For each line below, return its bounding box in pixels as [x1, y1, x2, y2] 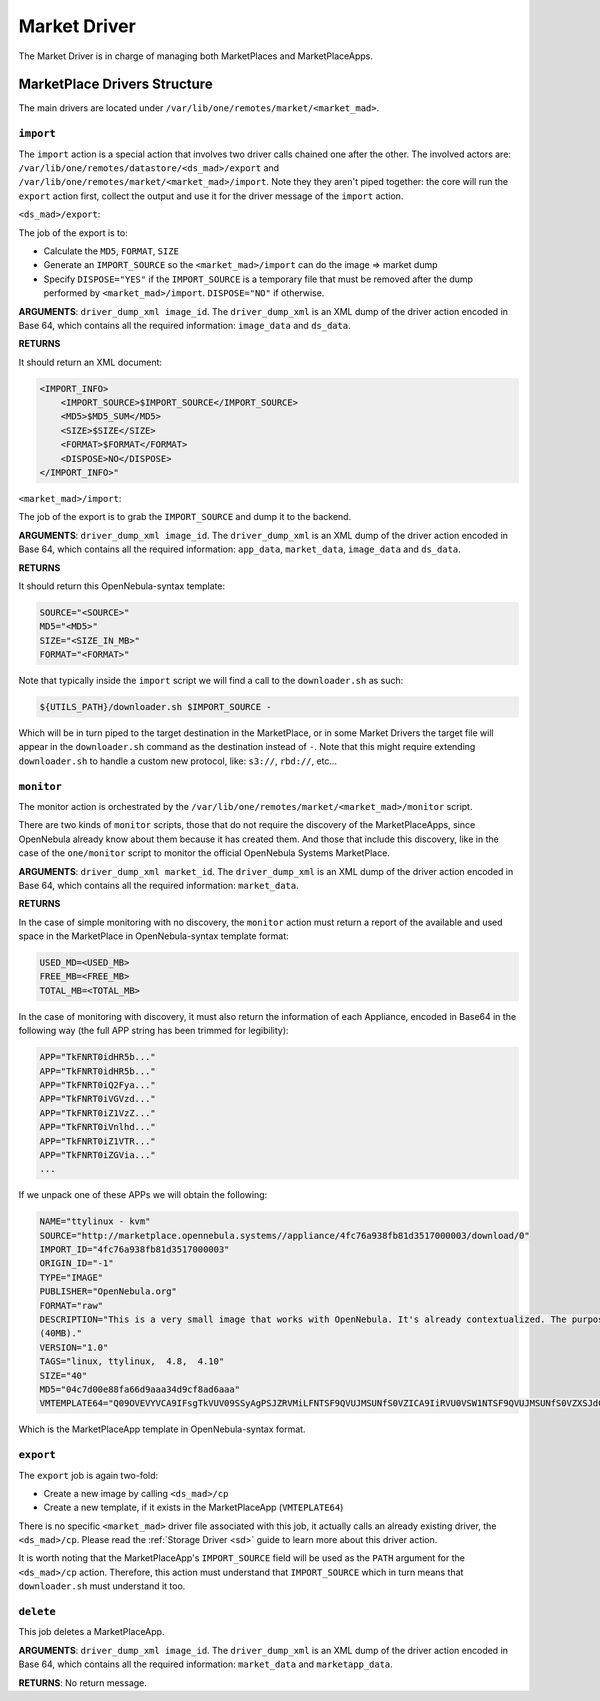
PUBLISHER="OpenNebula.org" [39, 1286, 177, 1297]
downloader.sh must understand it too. [18, 1580, 186, 1592]
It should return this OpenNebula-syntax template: [18, 580, 225, 592]
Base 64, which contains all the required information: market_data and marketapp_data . [18, 1658, 394, 1670]
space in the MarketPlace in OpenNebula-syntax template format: [18, 930, 289, 942]
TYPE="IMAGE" [39, 1271, 104, 1283]
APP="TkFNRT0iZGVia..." [39, 1149, 157, 1160]
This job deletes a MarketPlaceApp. [18, 1626, 165, 1638]
